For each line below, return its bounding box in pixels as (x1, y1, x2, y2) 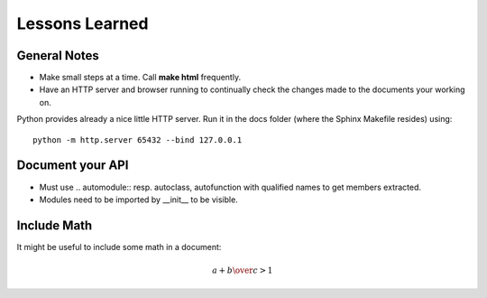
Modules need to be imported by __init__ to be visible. (39, 194, 238, 205)
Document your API (16, 158, 129, 173)
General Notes (16, 48, 99, 63)
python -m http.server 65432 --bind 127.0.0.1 (32, 135, 243, 144)
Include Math (16, 218, 93, 233)
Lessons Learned (16, 14, 149, 33)
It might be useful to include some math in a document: (16, 241, 222, 252)
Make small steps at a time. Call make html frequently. (39, 72, 242, 83)
